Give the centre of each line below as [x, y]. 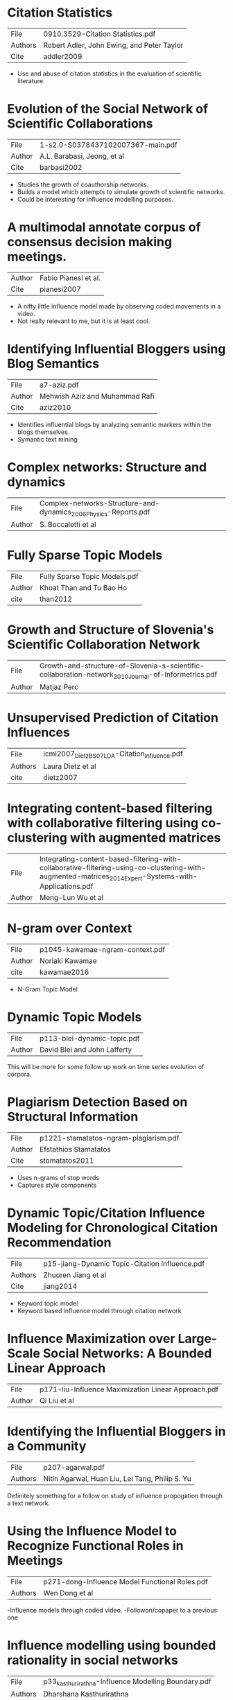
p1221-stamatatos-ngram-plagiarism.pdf [109, 1138]
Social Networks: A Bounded [127, 1354]
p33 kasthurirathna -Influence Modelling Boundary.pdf [127, 1682]
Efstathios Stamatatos [75, 1149]
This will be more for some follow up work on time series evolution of [106, 1067]
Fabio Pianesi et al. [70, 277]
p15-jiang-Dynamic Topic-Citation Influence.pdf [124, 1263]
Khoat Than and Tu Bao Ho [83, 587]
